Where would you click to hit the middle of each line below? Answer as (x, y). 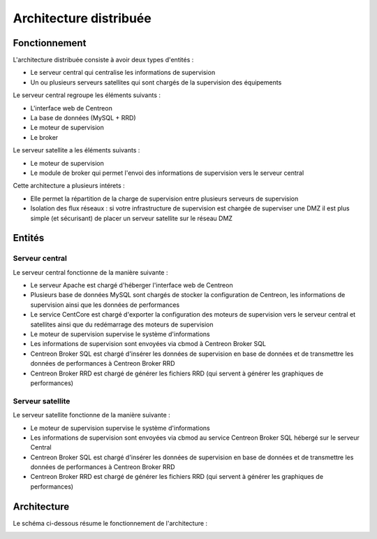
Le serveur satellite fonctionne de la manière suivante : (91, 415)
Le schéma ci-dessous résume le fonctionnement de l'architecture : (110, 523)
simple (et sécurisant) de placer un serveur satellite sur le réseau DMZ (132, 218)
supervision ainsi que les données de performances (105, 305)
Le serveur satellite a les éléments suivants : (76, 150)
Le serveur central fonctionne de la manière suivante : (90, 272)
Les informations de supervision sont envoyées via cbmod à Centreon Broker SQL (148, 344)
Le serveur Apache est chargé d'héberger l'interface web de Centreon (132, 285)
